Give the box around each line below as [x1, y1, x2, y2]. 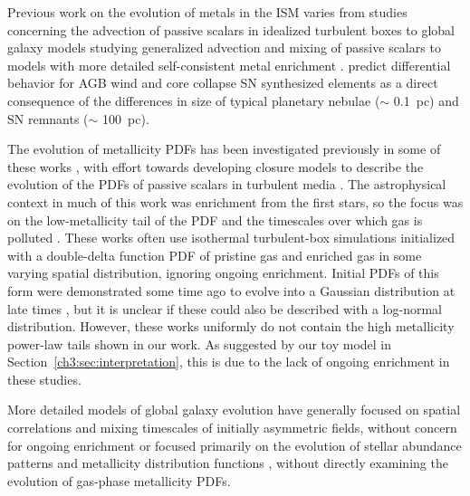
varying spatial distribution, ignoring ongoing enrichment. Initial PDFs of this [7, 263, 439, 282]
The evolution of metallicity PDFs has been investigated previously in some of [7, 139, 441, 158]
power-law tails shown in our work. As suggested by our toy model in [7, 334, 392, 353]
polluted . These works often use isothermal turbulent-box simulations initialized [7, 228, 456, 247]
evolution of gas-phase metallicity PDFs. [7, 471, 231, 490]
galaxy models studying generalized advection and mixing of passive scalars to [7, 38, 441, 57]
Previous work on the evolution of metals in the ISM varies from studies [7, 3, 408, 21]
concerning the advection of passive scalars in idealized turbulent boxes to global [7, 20, 456, 39]
